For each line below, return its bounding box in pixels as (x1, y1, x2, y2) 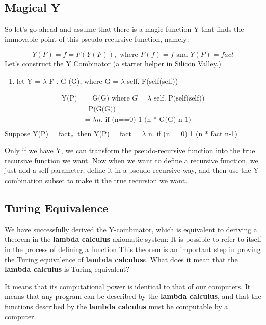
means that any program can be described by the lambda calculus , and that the (5, 291, 261, 302)
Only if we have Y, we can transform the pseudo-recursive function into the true (5, 145, 255, 156)
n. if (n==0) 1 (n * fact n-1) (148, 128, 238, 138)
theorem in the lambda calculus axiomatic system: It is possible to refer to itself (5, 234, 261, 244)
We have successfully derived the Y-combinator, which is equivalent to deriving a (5, 223, 257, 234)
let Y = (16, 75, 41, 86)
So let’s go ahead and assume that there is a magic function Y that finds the (5, 23, 244, 34)
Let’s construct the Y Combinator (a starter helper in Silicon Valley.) (5, 58, 221, 69)
